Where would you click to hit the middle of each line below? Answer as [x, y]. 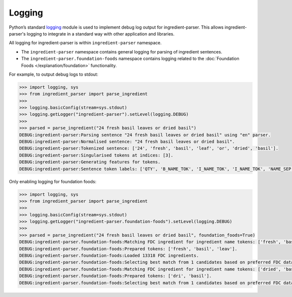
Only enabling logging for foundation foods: [53, 181]
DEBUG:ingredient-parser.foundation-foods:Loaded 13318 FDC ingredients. [109, 256]
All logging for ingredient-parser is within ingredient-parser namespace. [85, 43]
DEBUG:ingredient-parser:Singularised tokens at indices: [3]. [96, 155]
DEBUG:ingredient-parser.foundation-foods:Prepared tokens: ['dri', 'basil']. [115, 276]
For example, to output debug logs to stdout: [54, 74]
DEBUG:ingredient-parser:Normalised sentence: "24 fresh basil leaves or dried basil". [127, 142]
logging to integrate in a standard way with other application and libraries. [101, 34]
